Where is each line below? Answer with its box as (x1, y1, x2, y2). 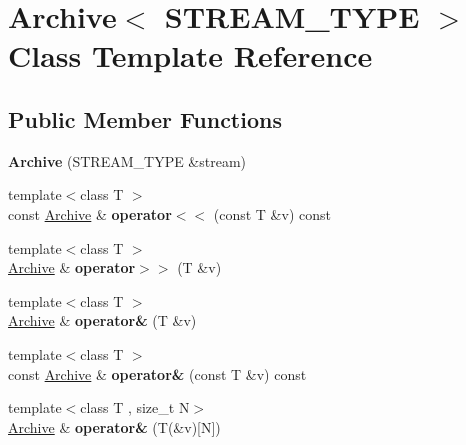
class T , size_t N (80, 397, 190, 418)
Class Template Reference (8, 35, 373, 76)
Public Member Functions (8, 103, 282, 134)
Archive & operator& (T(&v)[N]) (8, 416, 221, 437)
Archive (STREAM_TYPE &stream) (8, 150, 247, 171)
